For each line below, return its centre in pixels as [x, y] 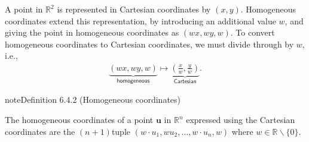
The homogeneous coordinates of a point [79, 120]
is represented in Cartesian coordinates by [134, 9]
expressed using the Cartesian [241, 120]
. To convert [253, 32]
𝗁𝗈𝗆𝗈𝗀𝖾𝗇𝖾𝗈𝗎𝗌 [133, 81]
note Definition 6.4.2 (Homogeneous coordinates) [93, 100]
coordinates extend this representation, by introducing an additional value [140, 20]
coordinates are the [40, 131]
